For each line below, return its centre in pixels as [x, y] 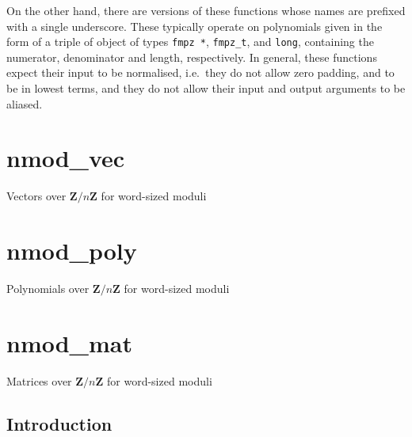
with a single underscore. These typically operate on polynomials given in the [195, 26]
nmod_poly [72, 251]
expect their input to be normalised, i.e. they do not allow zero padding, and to [200, 72]
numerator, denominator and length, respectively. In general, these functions [192, 57]
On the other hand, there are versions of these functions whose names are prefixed [206, 10]
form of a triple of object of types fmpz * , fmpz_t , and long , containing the [190, 42]
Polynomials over [48, 289]
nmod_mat [69, 342]
